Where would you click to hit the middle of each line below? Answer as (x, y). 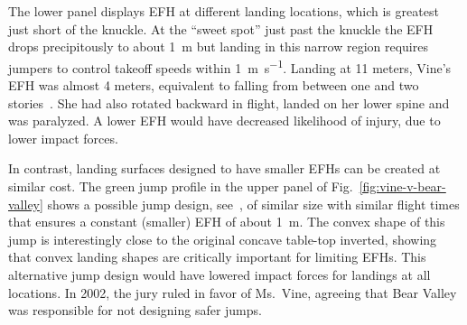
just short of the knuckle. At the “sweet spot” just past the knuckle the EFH (221, 28)
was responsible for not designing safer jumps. (135, 310)
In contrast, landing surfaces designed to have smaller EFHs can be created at (224, 168)
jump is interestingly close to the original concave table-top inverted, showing (223, 239)
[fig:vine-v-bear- (402, 186)
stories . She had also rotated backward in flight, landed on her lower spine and (229, 102)
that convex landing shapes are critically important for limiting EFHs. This (217, 257)
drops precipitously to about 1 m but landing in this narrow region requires (218, 46)
